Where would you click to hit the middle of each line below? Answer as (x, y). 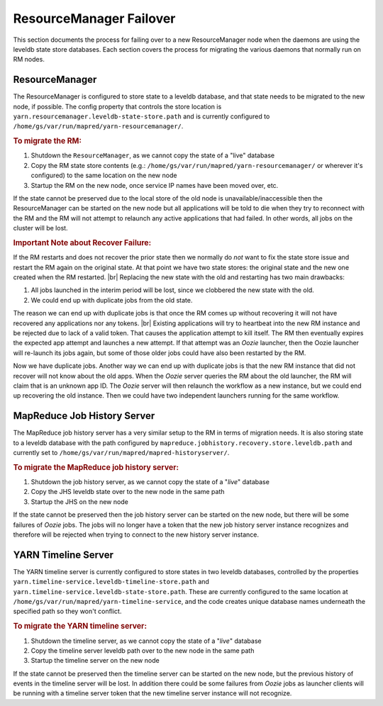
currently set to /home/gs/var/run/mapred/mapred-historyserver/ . (121, 453)
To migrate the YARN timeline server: (80, 626)
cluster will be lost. (40, 228)
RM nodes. (29, 60)
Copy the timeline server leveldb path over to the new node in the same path (143, 650)
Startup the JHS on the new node (80, 502)
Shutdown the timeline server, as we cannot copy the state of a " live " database (146, 641)
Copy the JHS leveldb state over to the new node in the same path (128, 492)
